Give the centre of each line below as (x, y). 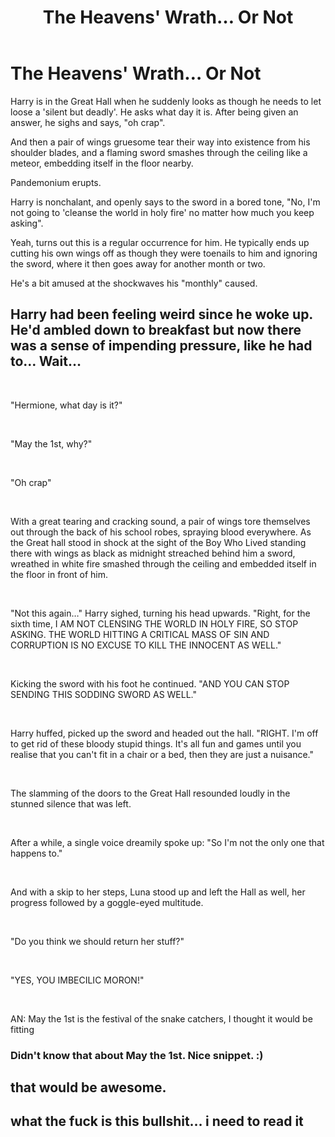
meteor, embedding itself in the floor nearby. (102, 163)
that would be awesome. (88, 1087)
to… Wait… (46, 361)
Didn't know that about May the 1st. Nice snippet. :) (137, 1055)
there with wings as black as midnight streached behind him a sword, (153, 553)
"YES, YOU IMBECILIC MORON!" (77, 980)
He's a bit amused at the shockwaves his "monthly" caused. (134, 283)
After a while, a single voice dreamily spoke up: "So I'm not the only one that (167, 842)
